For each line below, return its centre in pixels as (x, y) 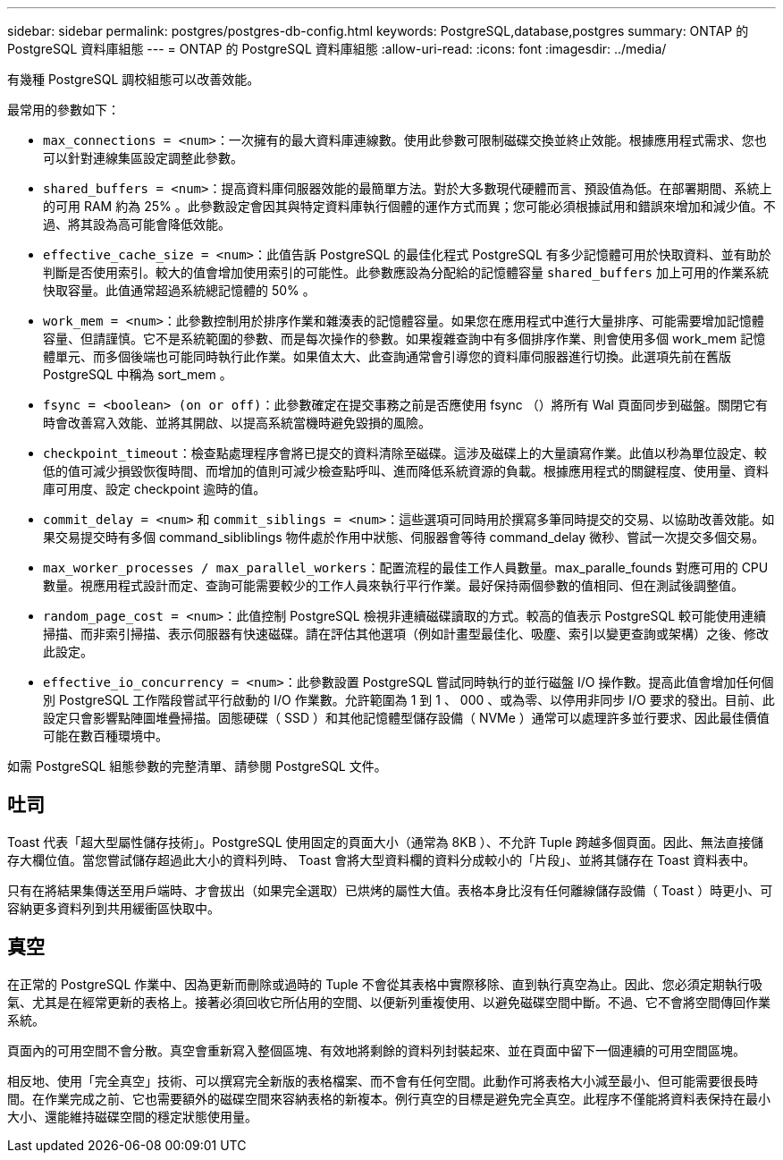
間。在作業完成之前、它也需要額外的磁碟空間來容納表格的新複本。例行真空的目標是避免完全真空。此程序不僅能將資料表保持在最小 (389, 1098)
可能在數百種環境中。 (105, 736)
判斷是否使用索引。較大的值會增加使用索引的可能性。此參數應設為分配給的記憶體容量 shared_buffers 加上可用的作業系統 (406, 272)
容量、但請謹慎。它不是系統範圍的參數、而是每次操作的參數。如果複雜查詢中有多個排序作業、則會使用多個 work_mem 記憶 (404, 339)
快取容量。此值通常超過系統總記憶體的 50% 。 (179, 290)
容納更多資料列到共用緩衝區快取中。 (114, 908)
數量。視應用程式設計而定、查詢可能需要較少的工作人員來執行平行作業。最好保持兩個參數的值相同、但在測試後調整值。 (393, 585)
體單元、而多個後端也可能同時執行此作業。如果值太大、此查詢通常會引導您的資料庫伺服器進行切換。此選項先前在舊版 (387, 356)
